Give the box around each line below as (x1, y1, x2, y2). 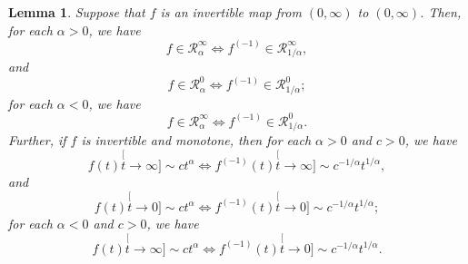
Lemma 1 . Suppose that (8, 3, 145, 21)
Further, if (8, 131, 66, 150)
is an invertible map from (160, 3, 302, 21)
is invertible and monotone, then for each (81, 131, 312, 150)
